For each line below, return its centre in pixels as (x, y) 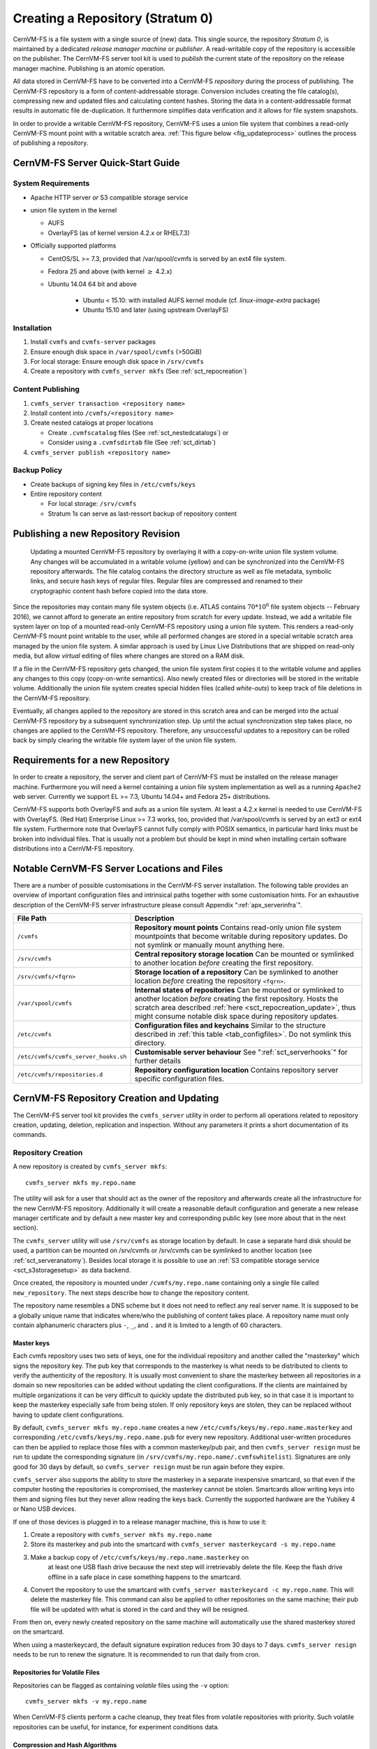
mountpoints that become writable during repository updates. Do (241, 936)
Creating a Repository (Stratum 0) (113, 18)
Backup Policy (38, 470)
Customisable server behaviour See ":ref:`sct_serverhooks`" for (241, 1052)
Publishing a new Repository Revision (97, 533)
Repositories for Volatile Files (57, 1673)
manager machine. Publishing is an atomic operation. (89, 68)
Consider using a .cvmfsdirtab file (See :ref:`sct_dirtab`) (132, 442)
